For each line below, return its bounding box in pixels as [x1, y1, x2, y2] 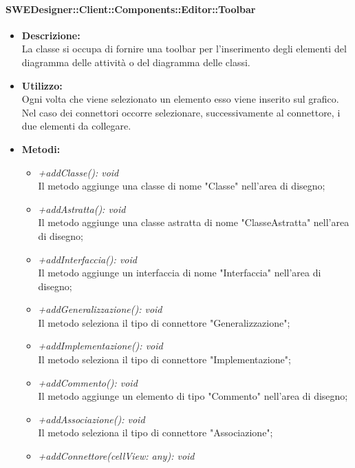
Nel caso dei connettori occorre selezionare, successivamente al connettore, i [21, 105, 341, 119]
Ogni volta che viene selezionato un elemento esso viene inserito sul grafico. [21, 92, 339, 106]
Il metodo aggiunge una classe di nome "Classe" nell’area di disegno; [38, 179, 325, 193]
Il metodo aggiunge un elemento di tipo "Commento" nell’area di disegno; [38, 389, 348, 403]
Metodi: [21, 141, 61, 156]
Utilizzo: [21, 78, 63, 92]
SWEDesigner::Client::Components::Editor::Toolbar [6, 1, 256, 16]
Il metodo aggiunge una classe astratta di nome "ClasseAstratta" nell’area [38, 215, 349, 230]
